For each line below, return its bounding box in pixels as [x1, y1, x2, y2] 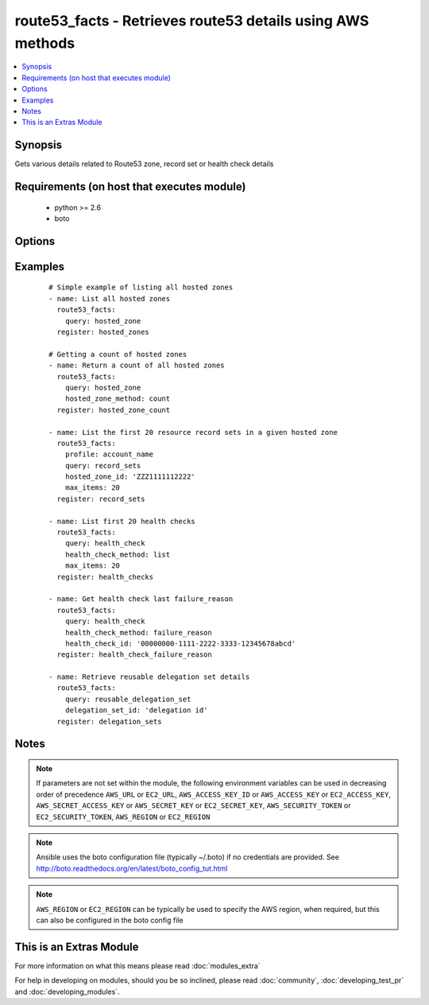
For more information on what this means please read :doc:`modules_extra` [14, 960, 261, 970]
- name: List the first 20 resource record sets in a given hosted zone [48, 428, 338, 437]
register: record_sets [56, 494, 145, 503]
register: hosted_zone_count [56, 405, 171, 414]
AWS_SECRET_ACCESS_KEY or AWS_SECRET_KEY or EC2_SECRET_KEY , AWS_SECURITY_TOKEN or [36, 801, 351, 810]
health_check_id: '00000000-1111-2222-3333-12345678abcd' [64, 638, 296, 648]
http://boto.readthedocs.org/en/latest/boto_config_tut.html [36, 863, 228, 873]
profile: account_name [64, 450, 154, 459]
